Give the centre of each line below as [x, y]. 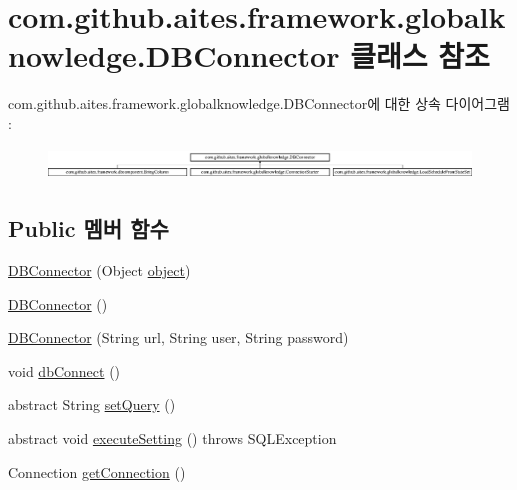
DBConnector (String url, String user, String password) [178, 337]
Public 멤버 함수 [88, 228]
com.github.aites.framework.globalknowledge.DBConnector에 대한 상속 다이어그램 [259, 103]
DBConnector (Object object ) [99, 269]
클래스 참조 [420, 55]
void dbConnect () [64, 370]
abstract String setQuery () [92, 404]
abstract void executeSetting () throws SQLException [172, 437]
